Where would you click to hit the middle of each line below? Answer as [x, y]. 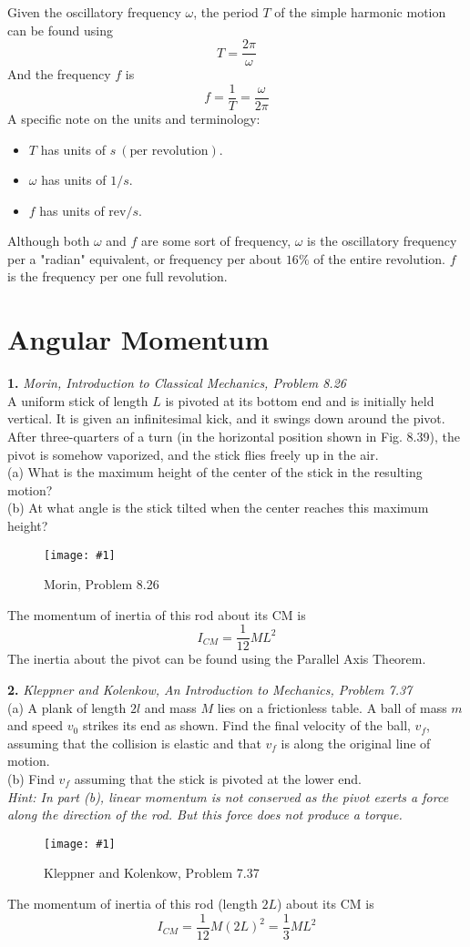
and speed [36, 725]
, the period [226, 12]
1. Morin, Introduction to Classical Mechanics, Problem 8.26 [177, 383]
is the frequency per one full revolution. [117, 276]
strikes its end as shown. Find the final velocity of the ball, [246, 725]
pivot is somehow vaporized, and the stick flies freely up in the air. [193, 454]
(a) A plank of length [67, 707]
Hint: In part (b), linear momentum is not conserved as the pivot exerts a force [228, 796]
